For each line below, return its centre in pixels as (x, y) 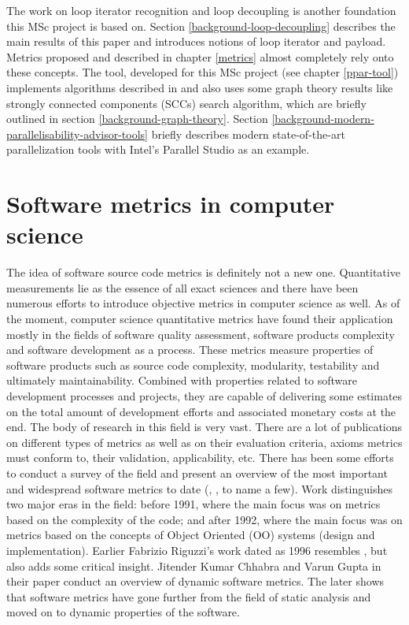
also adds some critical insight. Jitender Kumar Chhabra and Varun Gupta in (194, 565)
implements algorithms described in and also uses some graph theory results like (200, 87)
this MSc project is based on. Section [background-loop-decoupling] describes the (201, 26)
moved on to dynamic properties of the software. (123, 612)
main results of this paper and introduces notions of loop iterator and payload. (196, 41)
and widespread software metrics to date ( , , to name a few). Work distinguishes (200, 488)
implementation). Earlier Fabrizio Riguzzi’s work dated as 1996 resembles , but (197, 550)
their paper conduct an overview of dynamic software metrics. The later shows (195, 581)
